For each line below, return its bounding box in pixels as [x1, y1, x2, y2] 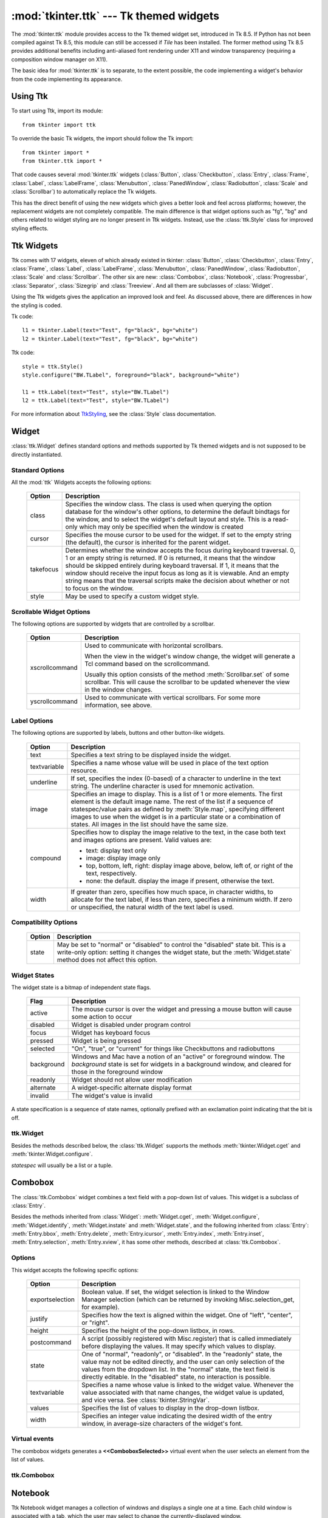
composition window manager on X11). [11, 55, 108, 63]
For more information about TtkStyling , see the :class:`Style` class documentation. [11, 410, 217, 418]
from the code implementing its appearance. [11, 75, 123, 83]
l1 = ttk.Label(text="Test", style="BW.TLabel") [22, 389, 169, 395]
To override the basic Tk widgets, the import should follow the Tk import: [11, 135, 194, 142]
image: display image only [86, 854, 161, 862]
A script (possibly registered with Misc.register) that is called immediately [81, 1334, 292, 1343]
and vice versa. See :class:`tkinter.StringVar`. [81, 1395, 210, 1404]
